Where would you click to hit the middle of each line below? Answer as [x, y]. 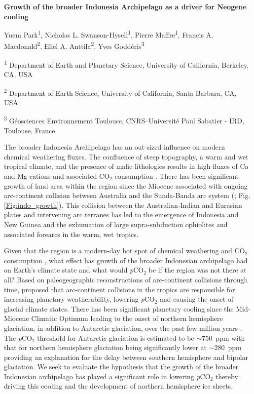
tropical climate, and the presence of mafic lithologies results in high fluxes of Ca [126, 166]
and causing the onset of [197, 299]
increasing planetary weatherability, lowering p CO [79, 299]
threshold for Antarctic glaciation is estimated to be [116, 337]
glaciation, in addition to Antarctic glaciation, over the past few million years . [123, 328]
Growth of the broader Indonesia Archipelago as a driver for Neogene [125, 6]
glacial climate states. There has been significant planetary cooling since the [119, 308]
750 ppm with [223, 337]
